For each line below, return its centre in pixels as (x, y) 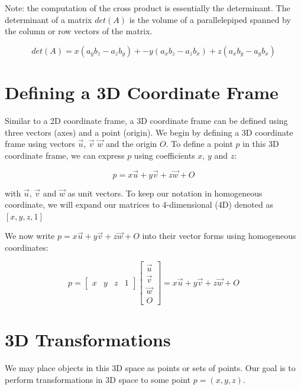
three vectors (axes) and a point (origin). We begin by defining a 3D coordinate (149, 132)
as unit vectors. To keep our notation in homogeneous (165, 193)
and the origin (131, 144)
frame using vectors (40, 144)
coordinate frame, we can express (65, 155)
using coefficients (164, 155)
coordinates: (27, 247)
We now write (30, 236)
